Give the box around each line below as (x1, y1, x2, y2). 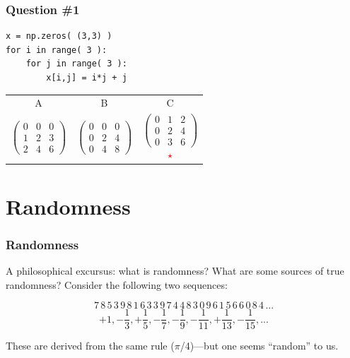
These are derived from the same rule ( (6, 338, 175, 353)
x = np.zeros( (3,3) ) (6, 31, 112, 42)
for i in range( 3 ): (6, 44, 107, 55)
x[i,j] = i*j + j (46, 73, 127, 83)
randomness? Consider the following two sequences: (6, 277, 228, 292)
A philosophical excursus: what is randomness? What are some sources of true (6, 263, 344, 278)
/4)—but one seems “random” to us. (180, 338, 339, 353)
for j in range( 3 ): (25, 59, 127, 69)
